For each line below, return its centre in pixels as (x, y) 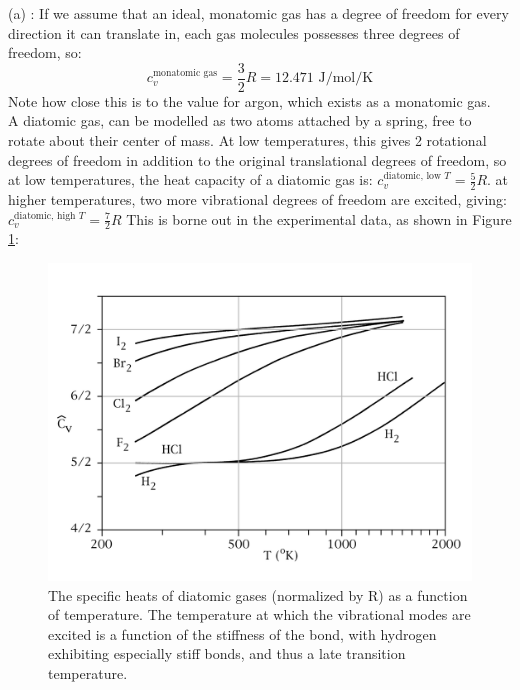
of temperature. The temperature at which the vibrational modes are (259, 614)
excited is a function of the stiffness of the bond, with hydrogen (242, 633)
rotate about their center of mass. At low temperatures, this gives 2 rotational (247, 140)
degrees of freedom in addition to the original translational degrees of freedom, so (257, 159)
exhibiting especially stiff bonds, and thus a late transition (227, 653)
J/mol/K (346, 78)
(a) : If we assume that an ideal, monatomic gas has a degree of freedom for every (258, 13)
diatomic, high (45, 215)
